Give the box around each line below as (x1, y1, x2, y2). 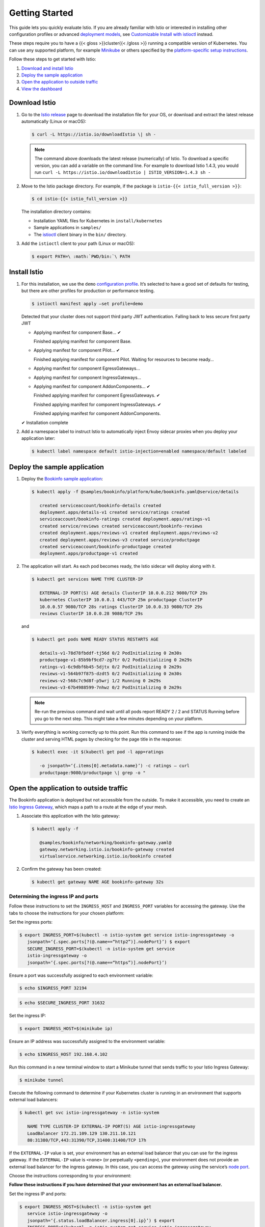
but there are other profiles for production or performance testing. (21, 288, 155, 293)
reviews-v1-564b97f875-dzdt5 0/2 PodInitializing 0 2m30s (39, 671, 182, 677)
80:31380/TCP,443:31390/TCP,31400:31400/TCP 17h (27, 1137, 147, 1143)
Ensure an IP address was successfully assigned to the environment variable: (9, 1039, 165, 1044)
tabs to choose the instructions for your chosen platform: (9, 910, 125, 916)
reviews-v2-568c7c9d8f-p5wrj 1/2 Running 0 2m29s (39, 678, 161, 683)
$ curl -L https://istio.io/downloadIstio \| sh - (31, 132, 157, 137)
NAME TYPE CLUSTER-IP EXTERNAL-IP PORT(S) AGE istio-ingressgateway (27, 1124, 196, 1129)
